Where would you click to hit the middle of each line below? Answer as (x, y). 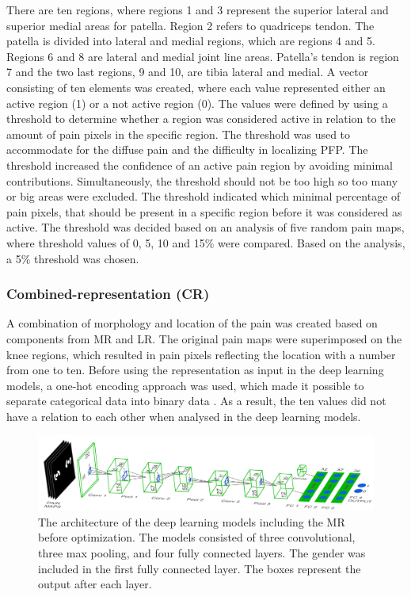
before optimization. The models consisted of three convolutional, (197, 537)
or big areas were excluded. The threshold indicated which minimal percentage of (204, 196)
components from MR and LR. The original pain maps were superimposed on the (204, 338)
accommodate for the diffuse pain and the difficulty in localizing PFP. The (187, 149)
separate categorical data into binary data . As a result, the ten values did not (196, 401)
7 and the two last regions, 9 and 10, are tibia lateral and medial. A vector (188, 72)
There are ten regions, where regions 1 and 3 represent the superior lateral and (198, 10)
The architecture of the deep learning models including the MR (192, 521)
